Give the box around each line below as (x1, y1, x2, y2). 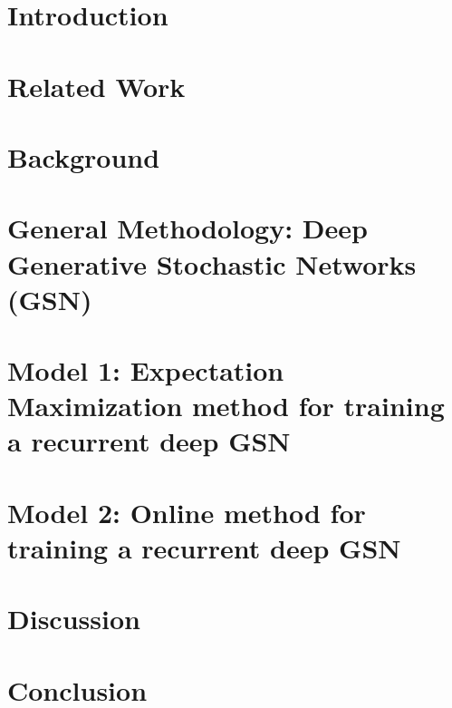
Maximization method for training (7, 387, 445, 424)
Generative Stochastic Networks (7, 245, 417, 282)
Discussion (7, 600, 140, 637)
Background (7, 138, 160, 175)
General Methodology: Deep (7, 209, 368, 247)
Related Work (7, 67, 186, 104)
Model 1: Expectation (7, 352, 284, 389)
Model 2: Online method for (7, 493, 366, 530)
